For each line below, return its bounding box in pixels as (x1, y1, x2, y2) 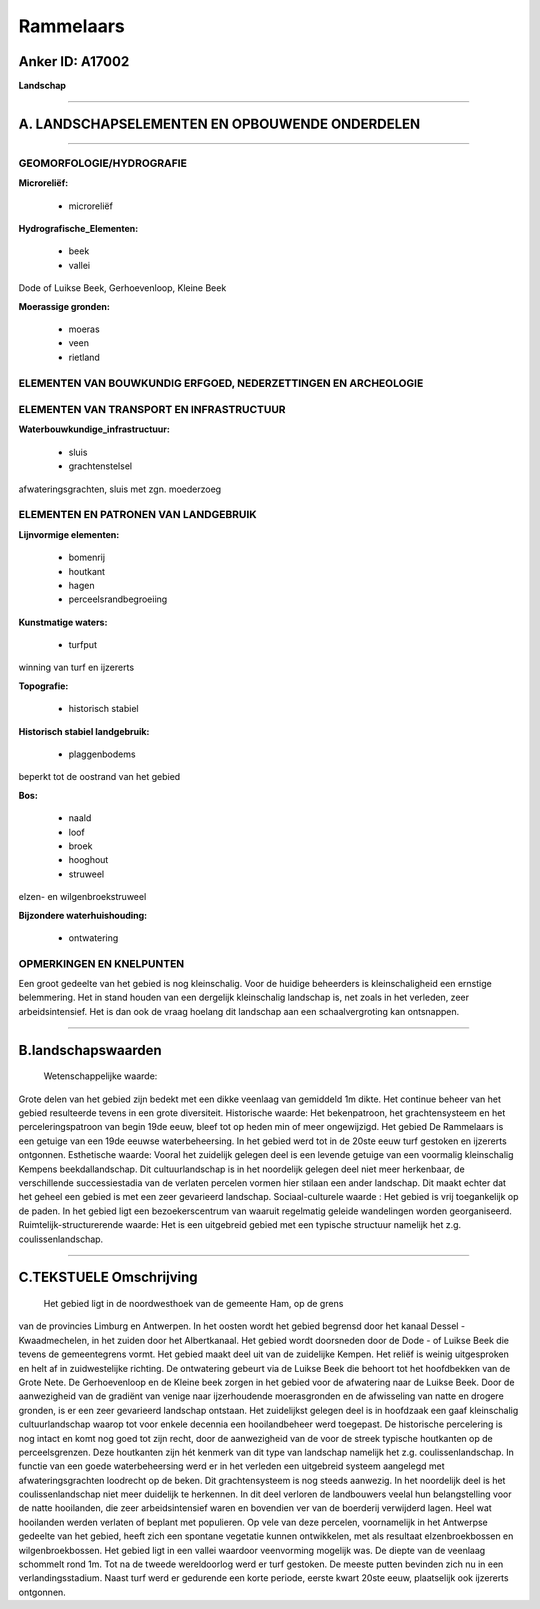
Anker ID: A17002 (18, 53, 130, 70)
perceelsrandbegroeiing (68, 593, 168, 605)
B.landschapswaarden (18, 1041, 162, 1059)
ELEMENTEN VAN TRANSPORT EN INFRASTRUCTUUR (18, 403, 286, 417)
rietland (68, 351, 100, 363)
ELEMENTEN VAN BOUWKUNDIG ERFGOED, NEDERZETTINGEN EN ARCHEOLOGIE (18, 376, 424, 390)
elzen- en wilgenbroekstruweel (18, 891, 147, 903)
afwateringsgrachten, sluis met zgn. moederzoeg (18, 483, 222, 495)
